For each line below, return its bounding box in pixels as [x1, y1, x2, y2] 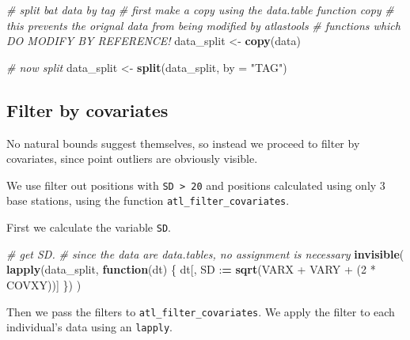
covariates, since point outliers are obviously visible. [6, 150, 258, 167]
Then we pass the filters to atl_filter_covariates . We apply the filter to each [6, 303, 395, 319]
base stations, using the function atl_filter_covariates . [6, 192, 290, 209]
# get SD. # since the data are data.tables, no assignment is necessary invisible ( [6, 245, 404, 262]
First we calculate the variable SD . [6, 219, 171, 236]
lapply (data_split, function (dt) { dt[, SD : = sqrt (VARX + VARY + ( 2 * [6, 261, 376, 278]
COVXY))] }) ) [6, 276, 82, 293]
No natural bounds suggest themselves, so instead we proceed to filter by [6, 134, 360, 151]
